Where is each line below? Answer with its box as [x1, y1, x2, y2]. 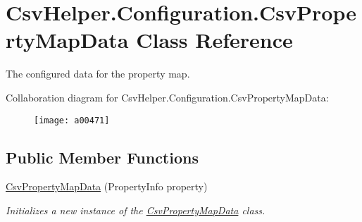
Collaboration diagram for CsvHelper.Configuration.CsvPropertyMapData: [6, 90, 329, 104]
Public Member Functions [6, 146, 199, 168]
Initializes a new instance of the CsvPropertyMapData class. [6, 202, 266, 217]
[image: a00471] [34, 115, 110, 125]
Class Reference [136, 25, 293, 54]
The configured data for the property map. [6, 66, 190, 81]
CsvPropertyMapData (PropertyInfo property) [6, 179, 208, 194]
